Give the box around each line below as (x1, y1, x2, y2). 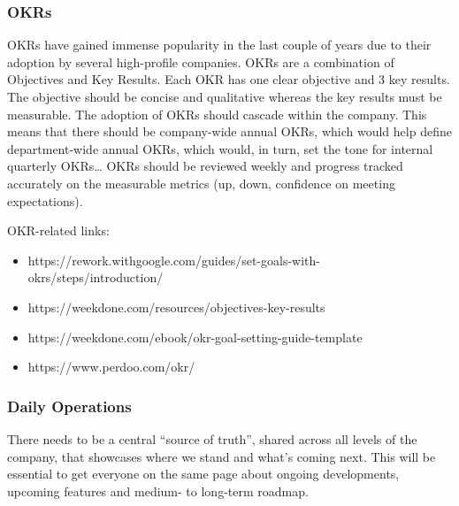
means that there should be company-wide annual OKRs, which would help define (7, 122, 452, 141)
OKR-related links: (7, 221, 110, 240)
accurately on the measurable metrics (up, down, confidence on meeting (7, 173, 395, 192)
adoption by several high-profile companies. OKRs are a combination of (7, 52, 394, 71)
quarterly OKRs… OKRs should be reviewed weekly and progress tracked (7, 157, 403, 175)
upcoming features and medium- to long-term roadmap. (7, 481, 309, 500)
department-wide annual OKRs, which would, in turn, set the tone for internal (7, 139, 433, 157)
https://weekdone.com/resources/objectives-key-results (27, 297, 325, 316)
